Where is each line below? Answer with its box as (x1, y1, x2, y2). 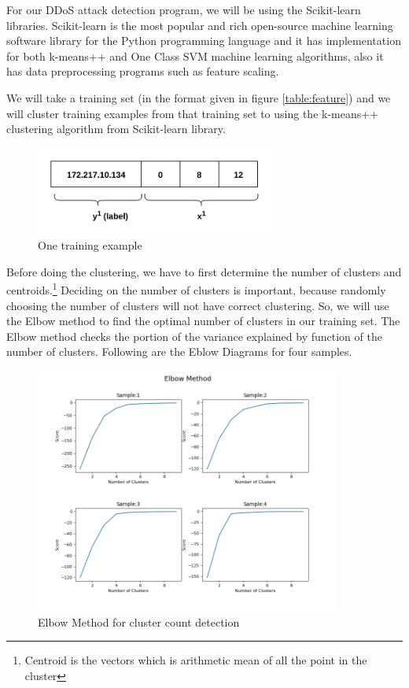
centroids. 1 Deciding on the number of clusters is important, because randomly (6, 279, 386, 298)
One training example (38, 237, 142, 253)
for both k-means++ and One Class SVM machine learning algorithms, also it (6, 47, 384, 64)
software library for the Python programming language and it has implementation (6, 32, 401, 49)
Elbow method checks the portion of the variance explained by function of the (6, 327, 382, 344)
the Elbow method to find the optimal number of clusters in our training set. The (6, 313, 400, 329)
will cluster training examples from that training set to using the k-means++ (6, 105, 379, 121)
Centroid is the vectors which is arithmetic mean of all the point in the (24, 652, 367, 668)
